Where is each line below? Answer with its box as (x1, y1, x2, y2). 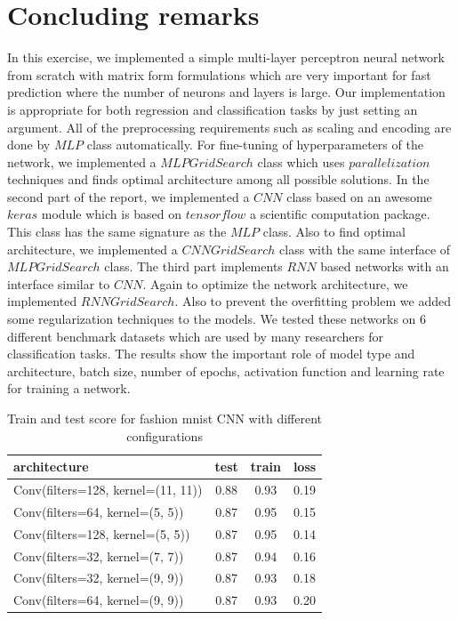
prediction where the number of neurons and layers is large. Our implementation (7, 83, 446, 101)
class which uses (257, 152, 345, 171)
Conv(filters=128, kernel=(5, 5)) (13, 524, 190, 543)
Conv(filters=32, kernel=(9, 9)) (13, 568, 184, 587)
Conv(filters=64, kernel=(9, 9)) (13, 591, 184, 609)
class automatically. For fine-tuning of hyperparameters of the (86, 135, 423, 154)
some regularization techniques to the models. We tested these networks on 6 (7, 310, 427, 328)
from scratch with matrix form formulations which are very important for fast (7, 65, 431, 84)
